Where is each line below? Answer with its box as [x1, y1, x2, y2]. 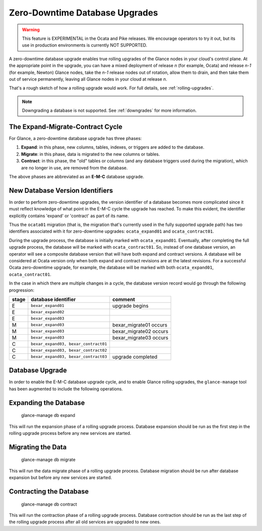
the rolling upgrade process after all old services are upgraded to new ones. [9, 519, 161, 525]
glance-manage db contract [21, 501, 77, 507]
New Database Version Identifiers [9, 186, 114, 194]
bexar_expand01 [31, 303, 65, 308]
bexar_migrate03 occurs [112, 334, 168, 341]
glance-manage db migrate [21, 457, 76, 462]
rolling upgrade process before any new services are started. [9, 430, 131, 436]
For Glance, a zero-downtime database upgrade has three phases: [9, 135, 142, 141]
